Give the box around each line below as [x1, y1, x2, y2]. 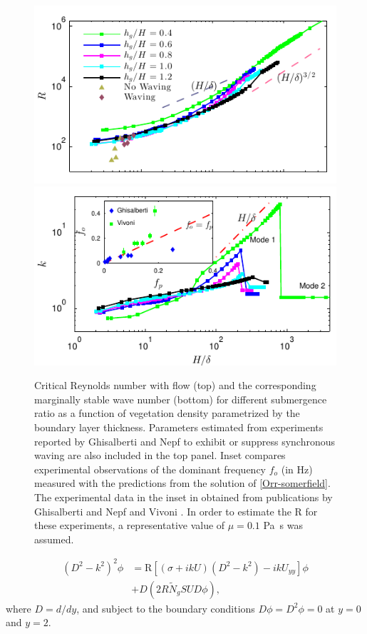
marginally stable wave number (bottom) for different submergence [34, 391, 327, 406]
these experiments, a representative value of [34, 518, 225, 533]
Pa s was [263, 518, 303, 533]
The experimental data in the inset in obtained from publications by [34, 489, 333, 504]
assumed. [34, 531, 74, 546]
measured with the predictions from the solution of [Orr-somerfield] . [34, 475, 331, 490]
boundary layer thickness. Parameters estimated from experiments [34, 419, 324, 434]
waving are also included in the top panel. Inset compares [34, 448, 286, 463]
